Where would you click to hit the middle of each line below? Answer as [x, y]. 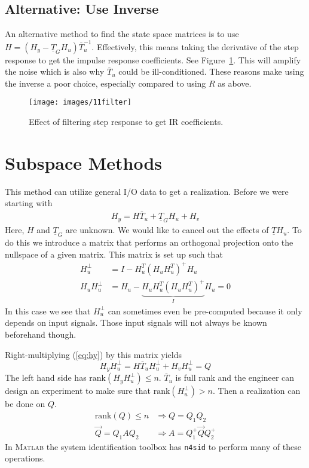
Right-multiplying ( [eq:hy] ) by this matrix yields [94, 354]
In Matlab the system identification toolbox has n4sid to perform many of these [153, 446]
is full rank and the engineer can [235, 377]
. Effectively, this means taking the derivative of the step [195, 46]
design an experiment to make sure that [78, 391]
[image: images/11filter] [80, 103]
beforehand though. [41, 334]
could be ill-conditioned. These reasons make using [211, 71]
